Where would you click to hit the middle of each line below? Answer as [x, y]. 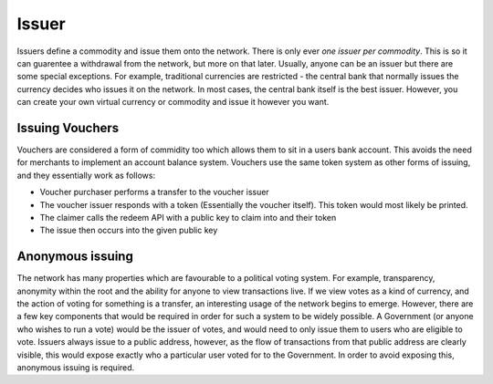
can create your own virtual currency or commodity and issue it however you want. [173, 102]
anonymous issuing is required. [76, 368]
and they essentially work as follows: [86, 175]
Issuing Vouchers [68, 128]
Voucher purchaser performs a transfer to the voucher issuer [154, 192]
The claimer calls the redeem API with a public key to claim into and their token [188, 217]
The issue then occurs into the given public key [129, 230]
